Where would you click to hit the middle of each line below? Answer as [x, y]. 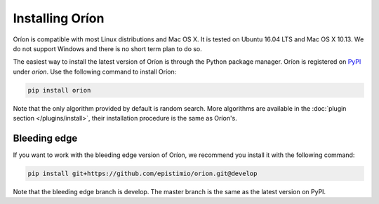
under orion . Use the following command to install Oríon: [95, 72]
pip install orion [59, 90]
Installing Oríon [59, 18]
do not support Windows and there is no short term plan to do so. [108, 48]
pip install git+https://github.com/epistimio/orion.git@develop [142, 173]
